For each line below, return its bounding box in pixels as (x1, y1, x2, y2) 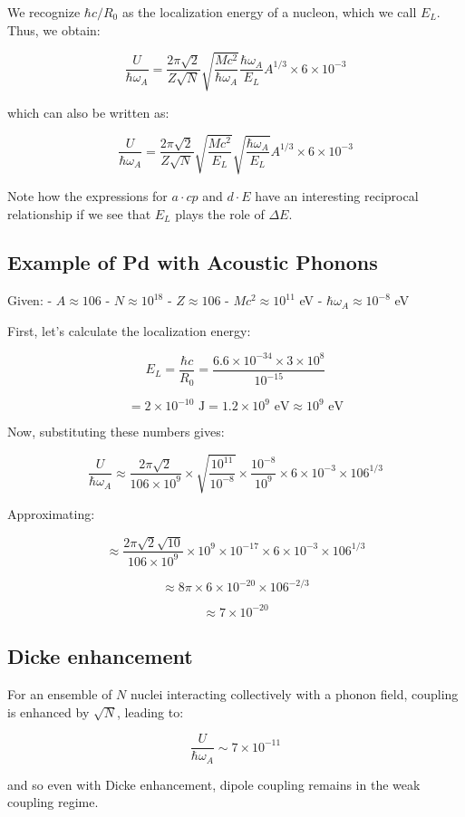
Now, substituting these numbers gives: (7, 422, 225, 440)
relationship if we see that (7, 204, 151, 223)
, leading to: (117, 702, 184, 721)
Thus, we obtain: (7, 20, 101, 39)
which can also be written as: (7, 102, 170, 121)
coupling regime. (7, 793, 99, 812)
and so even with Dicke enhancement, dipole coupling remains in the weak (7, 774, 421, 793)
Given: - (7, 291, 53, 310)
